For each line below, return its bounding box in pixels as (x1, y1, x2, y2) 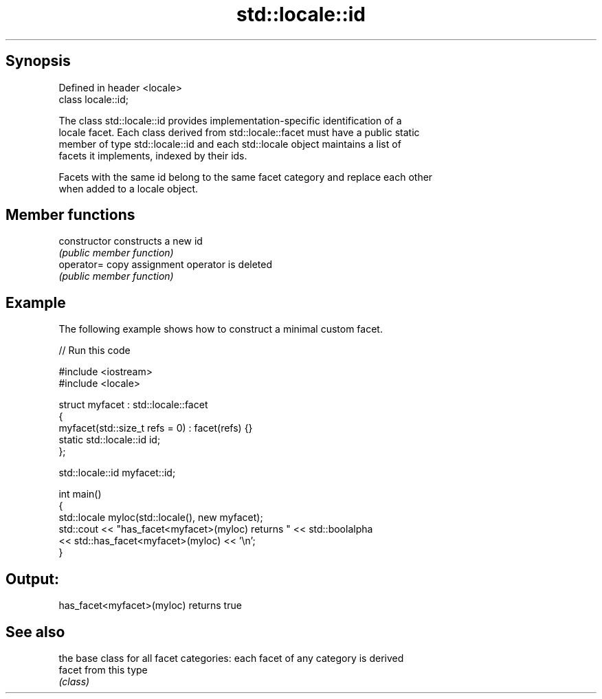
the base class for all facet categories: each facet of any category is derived (58, 652, 404, 664)
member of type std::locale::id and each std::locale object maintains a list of (58, 137, 401, 150)
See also (5, 623, 65, 641)
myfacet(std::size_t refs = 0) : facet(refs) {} (58, 422, 253, 434)
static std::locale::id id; (58, 434, 161, 446)
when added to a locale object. (58, 182, 199, 195)
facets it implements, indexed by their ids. (58, 149, 247, 162)
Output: (5, 570, 59, 588)
